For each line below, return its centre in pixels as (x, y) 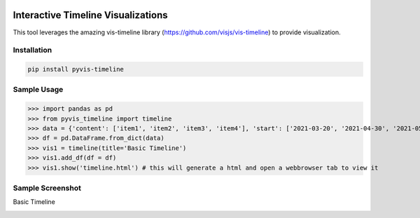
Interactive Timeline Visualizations (90, 15)
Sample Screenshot (47, 188)
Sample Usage (38, 90)
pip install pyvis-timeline (76, 69)
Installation (33, 50)
